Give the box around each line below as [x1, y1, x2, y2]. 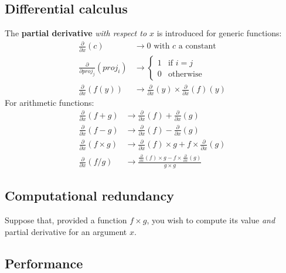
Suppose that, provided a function [5, 214, 127, 226]
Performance [5, 254, 83, 272]
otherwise [168, 70, 202, 78]
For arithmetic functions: [5, 96, 94, 108]
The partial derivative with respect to [5, 27, 147, 39]
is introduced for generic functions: [156, 27, 282, 39]
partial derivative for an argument [5, 225, 127, 237]
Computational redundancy [5, 186, 175, 205]
